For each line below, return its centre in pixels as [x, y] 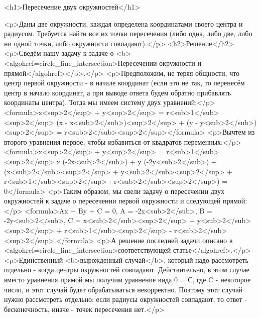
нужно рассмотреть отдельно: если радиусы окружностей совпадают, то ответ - [125, 299]
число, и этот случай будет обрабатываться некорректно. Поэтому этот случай [123, 289]
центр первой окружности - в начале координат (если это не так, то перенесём [124, 83]
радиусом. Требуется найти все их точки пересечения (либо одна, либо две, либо [128, 33]
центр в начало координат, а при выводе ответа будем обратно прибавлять [118, 92]
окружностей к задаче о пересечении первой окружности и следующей [112, 201]
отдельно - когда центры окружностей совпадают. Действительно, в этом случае [127, 270]
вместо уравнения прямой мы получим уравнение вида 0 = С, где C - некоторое [127, 280]
